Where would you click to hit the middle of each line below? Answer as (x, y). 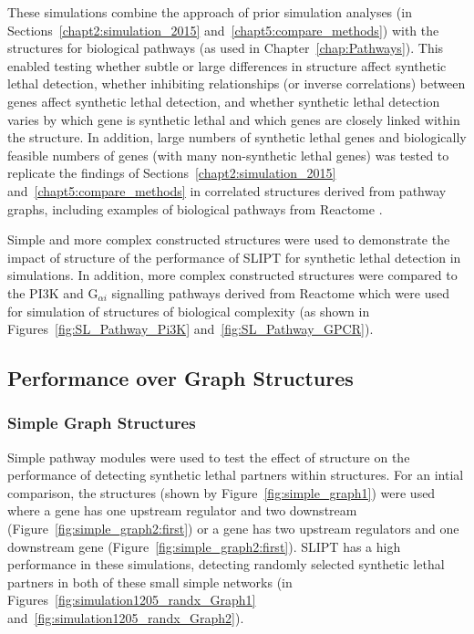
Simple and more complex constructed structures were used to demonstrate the (229, 239)
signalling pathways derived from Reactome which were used (280, 292)
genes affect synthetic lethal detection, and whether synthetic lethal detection (224, 101)
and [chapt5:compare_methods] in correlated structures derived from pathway (227, 190)
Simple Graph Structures (102, 423)
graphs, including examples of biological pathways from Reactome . (195, 208)
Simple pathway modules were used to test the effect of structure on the (209, 457)
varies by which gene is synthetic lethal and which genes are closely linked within (234, 119)
